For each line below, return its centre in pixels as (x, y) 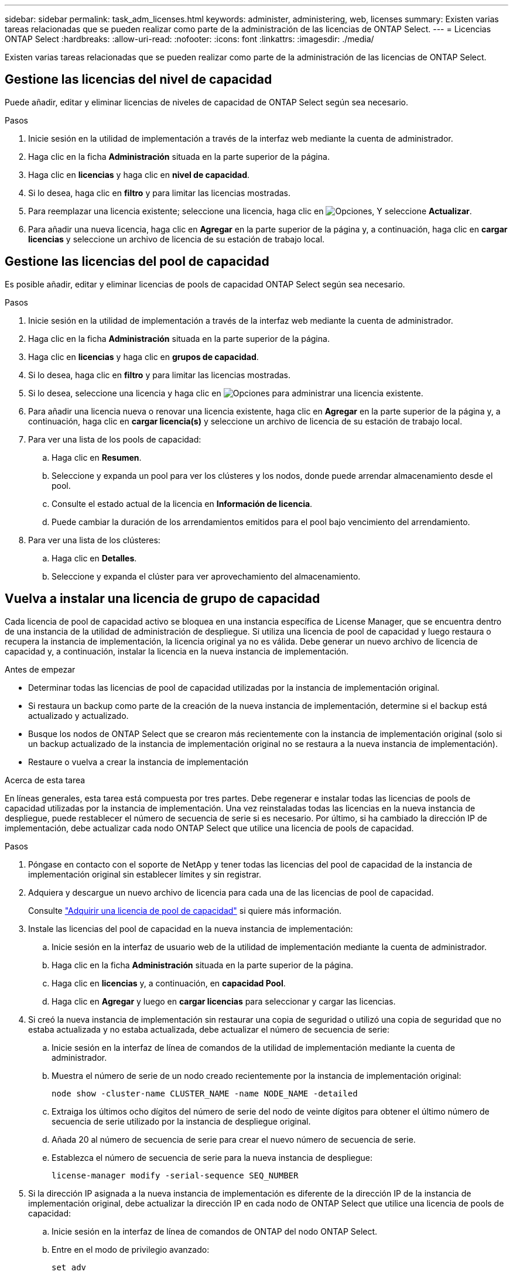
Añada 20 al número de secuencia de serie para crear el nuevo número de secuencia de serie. (234, 1139)
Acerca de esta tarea (45, 780)
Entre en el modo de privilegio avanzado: (131, 1249)
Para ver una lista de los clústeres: (94, 540)
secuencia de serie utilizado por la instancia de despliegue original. (181, 1121)
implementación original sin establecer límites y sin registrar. (145, 874)
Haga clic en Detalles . (94, 558)
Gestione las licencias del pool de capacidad (137, 262)
